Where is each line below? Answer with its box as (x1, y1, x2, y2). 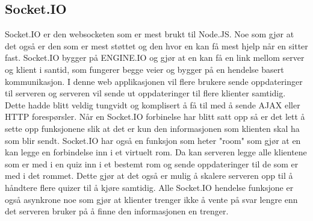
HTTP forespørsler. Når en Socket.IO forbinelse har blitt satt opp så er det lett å (5, 110, 305, 123)
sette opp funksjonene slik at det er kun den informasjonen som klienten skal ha (5, 122, 300, 134)
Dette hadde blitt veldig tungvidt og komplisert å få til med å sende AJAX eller (5, 98, 300, 111)
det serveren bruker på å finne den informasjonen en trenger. (5, 205, 229, 217)
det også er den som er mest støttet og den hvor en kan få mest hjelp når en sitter (5, 39, 308, 52)
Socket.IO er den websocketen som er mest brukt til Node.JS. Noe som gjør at (5, 28, 294, 40)
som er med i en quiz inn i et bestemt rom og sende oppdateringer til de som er (5, 157, 299, 170)
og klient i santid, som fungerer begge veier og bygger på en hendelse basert (5, 63, 284, 75)
